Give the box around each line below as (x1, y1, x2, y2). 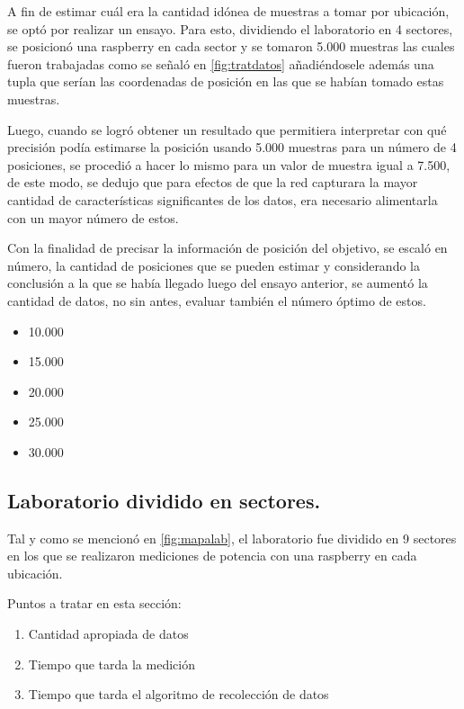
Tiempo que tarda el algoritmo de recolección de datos (28, 685, 329, 704)
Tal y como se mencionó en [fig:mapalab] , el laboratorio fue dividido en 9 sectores (7, 528, 457, 547)
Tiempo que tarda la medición (28, 654, 195, 673)
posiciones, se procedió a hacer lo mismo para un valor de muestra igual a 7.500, (7, 155, 451, 174)
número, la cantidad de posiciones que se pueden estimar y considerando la (7, 256, 420, 274)
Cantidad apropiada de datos (28, 624, 189, 643)
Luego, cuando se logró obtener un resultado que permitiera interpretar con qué (7, 120, 447, 139)
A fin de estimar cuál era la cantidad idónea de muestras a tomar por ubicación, (7, 2, 450, 20)
